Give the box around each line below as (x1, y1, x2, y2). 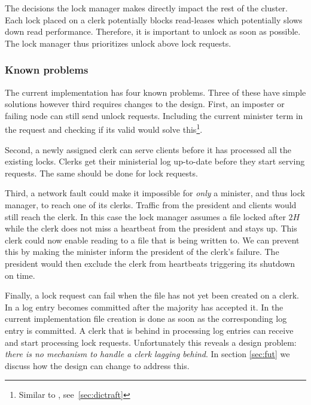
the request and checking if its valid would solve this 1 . (5, 121, 203, 136)
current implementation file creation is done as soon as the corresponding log (5, 312, 287, 325)
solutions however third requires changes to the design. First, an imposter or (5, 98, 285, 110)
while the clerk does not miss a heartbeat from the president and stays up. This (5, 222, 297, 235)
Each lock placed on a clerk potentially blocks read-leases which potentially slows (5, 13, 303, 26)
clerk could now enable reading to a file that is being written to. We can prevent (5, 233, 300, 246)
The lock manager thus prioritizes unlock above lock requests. (5, 36, 231, 49)
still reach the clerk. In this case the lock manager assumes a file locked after (5, 210, 286, 223)
